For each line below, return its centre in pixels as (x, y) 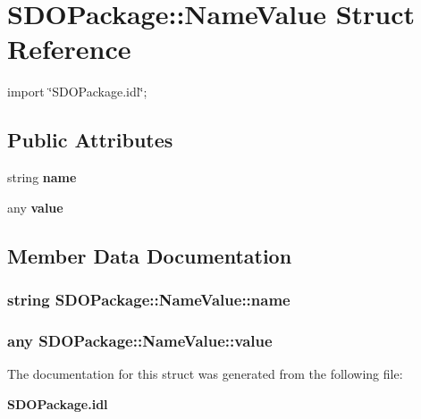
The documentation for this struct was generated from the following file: (205, 374)
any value (35, 207)
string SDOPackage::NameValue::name (149, 299)
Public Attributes (90, 140)
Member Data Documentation (150, 255)
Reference (69, 49)
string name (42, 177)
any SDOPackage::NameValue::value (140, 340)
